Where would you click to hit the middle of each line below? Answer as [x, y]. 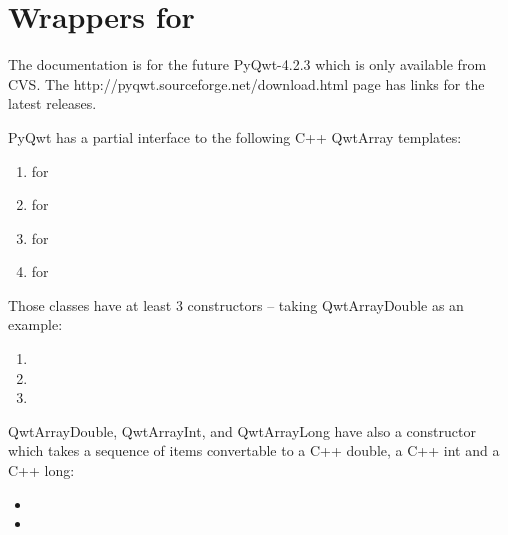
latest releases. [52, 103]
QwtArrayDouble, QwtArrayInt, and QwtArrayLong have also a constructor [242, 430]
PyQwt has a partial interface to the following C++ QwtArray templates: [235, 136]
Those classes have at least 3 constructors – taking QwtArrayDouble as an [236, 304]
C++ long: [41, 470]
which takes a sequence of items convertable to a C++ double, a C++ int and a [254, 450]
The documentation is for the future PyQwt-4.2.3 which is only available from [247, 64]
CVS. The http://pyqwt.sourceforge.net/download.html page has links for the [246, 83]
